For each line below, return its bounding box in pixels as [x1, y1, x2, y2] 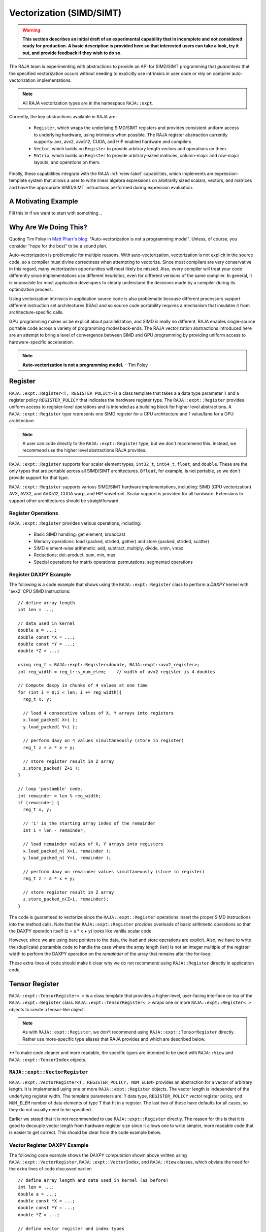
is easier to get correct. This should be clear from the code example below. [9, 1129, 162, 1135]
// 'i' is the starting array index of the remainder [23, 821, 156, 826]
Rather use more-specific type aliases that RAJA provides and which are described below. [22, 1036, 206, 1042]
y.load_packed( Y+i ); [23, 724, 78, 729]
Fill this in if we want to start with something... [9, 210, 102, 216]
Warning [22, 27, 40, 33]
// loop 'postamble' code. [18, 786, 83, 792]
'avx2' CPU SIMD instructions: [9, 588, 71, 594]
